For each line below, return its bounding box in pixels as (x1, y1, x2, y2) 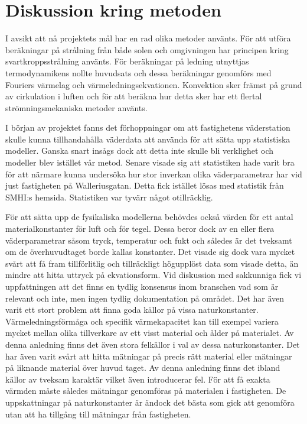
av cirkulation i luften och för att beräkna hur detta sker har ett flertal (5, 90, 262, 102)
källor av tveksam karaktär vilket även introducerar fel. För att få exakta (5, 373, 270, 385)
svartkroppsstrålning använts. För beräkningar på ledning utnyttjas (5, 55, 249, 67)
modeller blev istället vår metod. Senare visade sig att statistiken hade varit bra (5, 156, 295, 169)
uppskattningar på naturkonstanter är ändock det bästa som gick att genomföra (5, 396, 295, 408)
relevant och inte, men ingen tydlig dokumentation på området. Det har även (5, 292, 285, 304)
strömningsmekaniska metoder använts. (5, 101, 148, 114)
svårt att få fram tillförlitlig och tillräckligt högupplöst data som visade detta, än (5, 257, 299, 269)
